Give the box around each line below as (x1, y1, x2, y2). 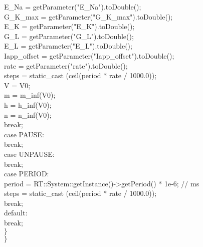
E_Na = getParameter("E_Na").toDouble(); (4, 2, 141, 12)
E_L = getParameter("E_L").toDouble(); (4, 41, 132, 51)
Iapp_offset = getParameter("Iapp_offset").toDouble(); (4, 50, 174, 61)
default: (4, 207, 28, 218)
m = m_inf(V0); (4, 90, 56, 100)
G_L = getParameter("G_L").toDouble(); (4, 31, 134, 41)
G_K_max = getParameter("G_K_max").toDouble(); (4, 11, 173, 22)
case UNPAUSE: (4, 148, 55, 159)
